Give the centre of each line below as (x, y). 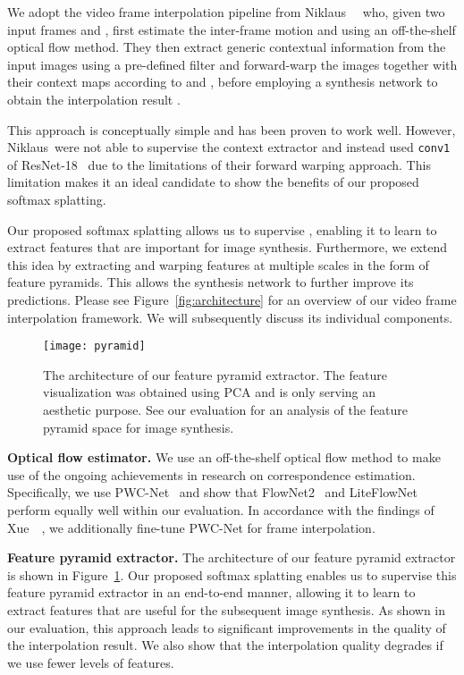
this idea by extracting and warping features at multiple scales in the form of (218, 264)
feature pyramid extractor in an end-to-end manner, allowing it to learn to (211, 592)
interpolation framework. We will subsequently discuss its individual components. (230, 317)
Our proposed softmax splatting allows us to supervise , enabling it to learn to (222, 229)
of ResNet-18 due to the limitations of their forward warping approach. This (219, 164)
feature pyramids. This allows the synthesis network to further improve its (211, 282)
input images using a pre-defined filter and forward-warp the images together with (232, 64)
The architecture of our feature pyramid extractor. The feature (215, 374)
